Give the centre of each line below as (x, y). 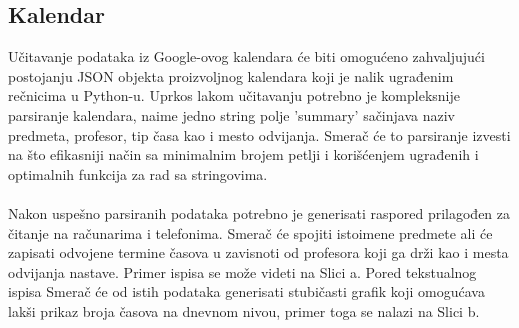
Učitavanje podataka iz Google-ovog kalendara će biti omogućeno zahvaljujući (246, 56)
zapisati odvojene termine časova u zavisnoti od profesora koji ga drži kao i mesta (258, 252)
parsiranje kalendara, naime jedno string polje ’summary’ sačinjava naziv (231, 114)
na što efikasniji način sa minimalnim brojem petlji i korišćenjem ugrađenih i (243, 154)
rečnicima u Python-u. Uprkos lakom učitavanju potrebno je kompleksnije (234, 95)
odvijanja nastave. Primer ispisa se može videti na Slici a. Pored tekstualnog (242, 271)
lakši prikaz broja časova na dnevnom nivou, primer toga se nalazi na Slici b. (244, 310)
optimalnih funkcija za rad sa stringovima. (138, 173)
